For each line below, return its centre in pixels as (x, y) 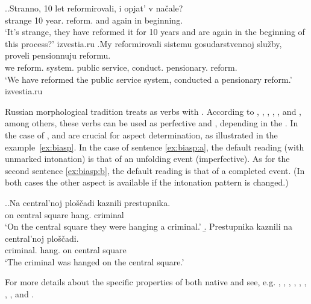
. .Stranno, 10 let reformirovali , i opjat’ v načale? (94, 8)
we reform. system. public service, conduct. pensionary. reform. (121, 67)
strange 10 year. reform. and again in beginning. (94, 20)
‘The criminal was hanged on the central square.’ (95, 261)
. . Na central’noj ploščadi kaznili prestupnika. (88, 202)
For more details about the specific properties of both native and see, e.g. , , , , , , (156, 282)
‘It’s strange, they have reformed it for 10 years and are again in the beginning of (155, 32)
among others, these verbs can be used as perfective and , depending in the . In (152, 123)
